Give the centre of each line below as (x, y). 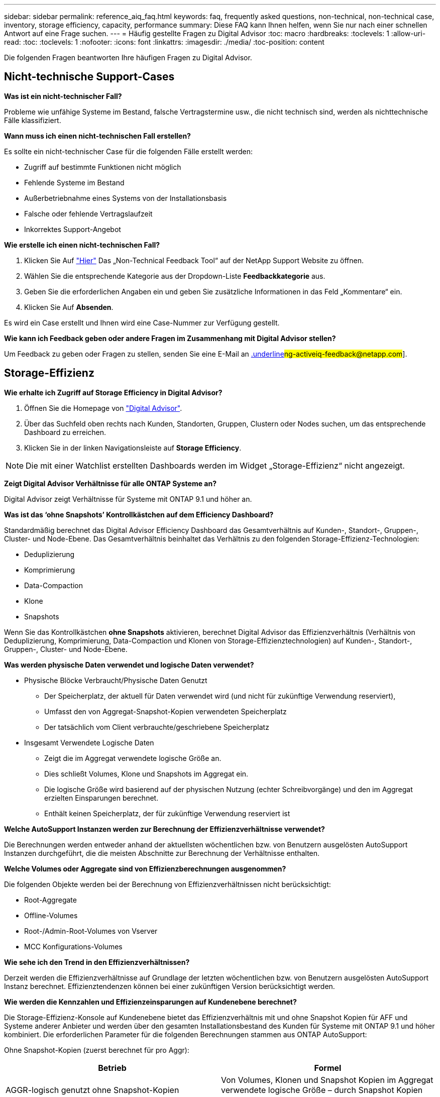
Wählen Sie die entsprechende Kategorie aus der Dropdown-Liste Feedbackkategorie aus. (175, 276)
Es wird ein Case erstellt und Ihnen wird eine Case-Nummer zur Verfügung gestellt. (142, 322)
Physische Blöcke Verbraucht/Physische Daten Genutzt (116, 680)
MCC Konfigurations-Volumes (73, 946)
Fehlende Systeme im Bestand (74, 182)
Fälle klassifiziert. (33, 120)
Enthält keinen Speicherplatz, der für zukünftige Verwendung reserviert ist (167, 813)
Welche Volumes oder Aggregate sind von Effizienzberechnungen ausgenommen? (145, 868)
